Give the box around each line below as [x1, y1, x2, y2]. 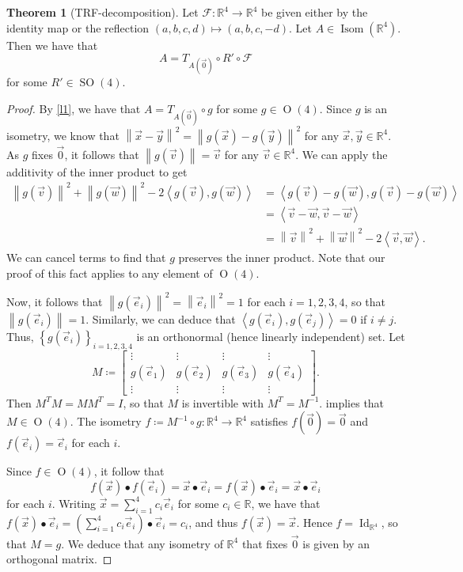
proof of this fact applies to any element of [6, 264, 213, 281]
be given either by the [260, 4, 368, 20]
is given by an [302, 535, 370, 551]
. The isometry [70, 413, 142, 430]
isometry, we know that [6, 127, 120, 143]
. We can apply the [295, 146, 388, 162]
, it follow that [93, 463, 165, 479]
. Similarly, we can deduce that [85, 310, 236, 327]
